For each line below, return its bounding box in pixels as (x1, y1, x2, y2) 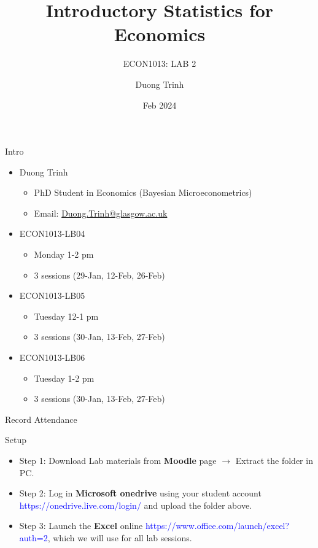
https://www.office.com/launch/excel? (145, 519, 290, 532)
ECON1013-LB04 (19, 227, 85, 240)
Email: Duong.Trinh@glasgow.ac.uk (34, 206, 168, 219)
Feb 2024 (142, 98, 177, 111)
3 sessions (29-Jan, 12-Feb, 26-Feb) (34, 268, 165, 281)
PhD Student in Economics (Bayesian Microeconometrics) (34, 186, 252, 199)
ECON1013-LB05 (19, 289, 85, 302)
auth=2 (19, 531, 48, 544)
